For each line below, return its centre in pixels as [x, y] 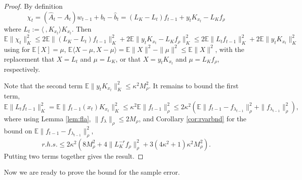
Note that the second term [43, 85]
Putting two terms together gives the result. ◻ [74, 155]
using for [17, 49]
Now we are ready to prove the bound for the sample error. [92, 172]
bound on [18, 130]
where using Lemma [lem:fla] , [48, 119]
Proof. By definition [34, 6]
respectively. [22, 69]
